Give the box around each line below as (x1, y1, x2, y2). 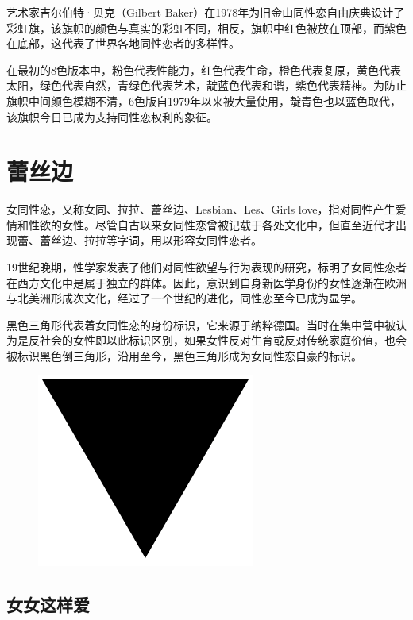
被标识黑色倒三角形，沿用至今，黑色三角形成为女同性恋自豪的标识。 (6, 348, 362, 364)
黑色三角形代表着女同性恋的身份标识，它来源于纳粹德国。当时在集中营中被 (6, 316, 396, 333)
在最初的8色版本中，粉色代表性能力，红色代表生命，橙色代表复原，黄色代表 (6, 61, 401, 78)
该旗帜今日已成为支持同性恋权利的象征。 (6, 108, 218, 125)
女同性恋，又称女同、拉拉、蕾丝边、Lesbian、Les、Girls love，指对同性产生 (6, 201, 396, 218)
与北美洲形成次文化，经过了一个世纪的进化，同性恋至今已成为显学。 (6, 290, 362, 306)
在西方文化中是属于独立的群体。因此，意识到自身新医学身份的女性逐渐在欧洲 (6, 274, 407, 291)
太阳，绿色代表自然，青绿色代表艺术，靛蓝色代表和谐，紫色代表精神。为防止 (6, 77, 407, 94)
